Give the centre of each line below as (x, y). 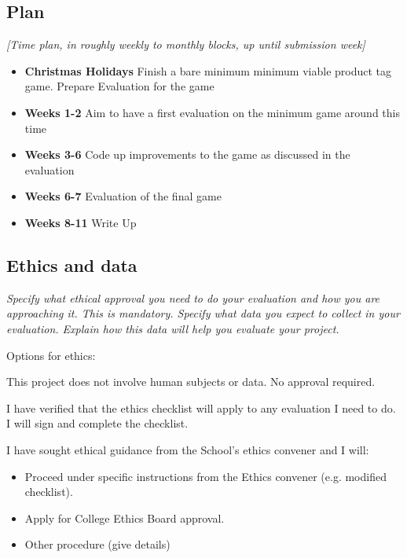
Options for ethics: (51, 355)
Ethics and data (72, 264)
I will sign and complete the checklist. (97, 423)
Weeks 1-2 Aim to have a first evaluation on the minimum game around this (212, 112)
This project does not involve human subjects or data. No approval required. (191, 382)
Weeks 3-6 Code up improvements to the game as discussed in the (187, 154)
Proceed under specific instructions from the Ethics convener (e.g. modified (205, 476)
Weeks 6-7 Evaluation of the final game (123, 196)
